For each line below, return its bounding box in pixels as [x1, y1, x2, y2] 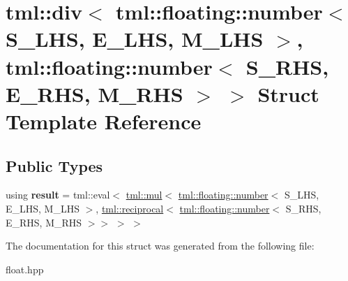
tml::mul [126, 187, 162, 202]
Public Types [6, 154, 103, 176]
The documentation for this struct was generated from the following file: [6, 238, 315, 253]
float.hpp [6, 261, 44, 276]
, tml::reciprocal [96, 201, 164, 215]
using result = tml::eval [6, 187, 110, 202]
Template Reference [6, 106, 202, 135]
